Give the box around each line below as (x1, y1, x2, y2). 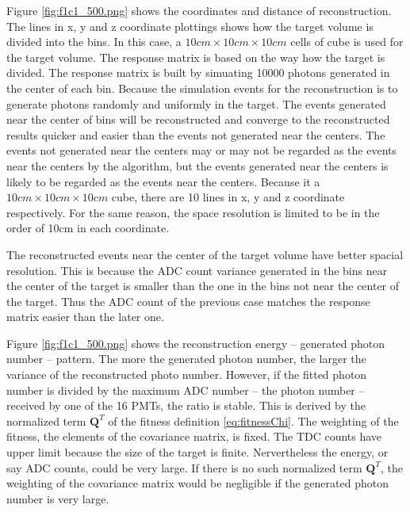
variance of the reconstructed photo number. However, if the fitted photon (6, 366, 367, 383)
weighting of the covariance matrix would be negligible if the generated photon (6, 475, 389, 491)
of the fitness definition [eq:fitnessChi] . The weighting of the (108, 412, 399, 429)
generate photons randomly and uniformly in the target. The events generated (6, 95, 386, 112)
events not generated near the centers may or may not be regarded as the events (6, 142, 397, 159)
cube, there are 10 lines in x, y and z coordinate (111, 189, 345, 205)
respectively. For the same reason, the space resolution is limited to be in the (6, 204, 380, 220)
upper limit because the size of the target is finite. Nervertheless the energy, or (6, 444, 389, 460)
